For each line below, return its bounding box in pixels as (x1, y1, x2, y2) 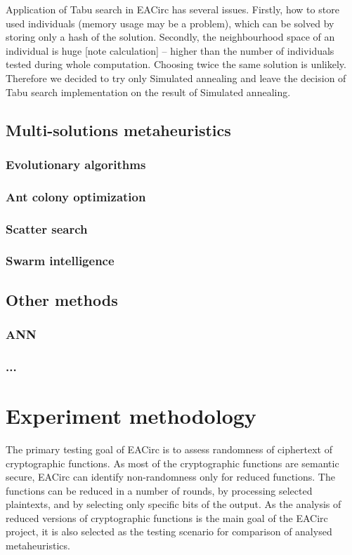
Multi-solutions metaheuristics (6, 119, 231, 140)
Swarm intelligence (6, 252, 115, 269)
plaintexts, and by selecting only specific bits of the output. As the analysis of (6, 497, 341, 511)
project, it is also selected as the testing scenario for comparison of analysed (6, 524, 332, 539)
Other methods (6, 288, 118, 310)
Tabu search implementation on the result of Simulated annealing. (6, 84, 291, 99)
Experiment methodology (6, 401, 256, 429)
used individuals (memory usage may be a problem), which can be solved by (6, 15, 334, 30)
